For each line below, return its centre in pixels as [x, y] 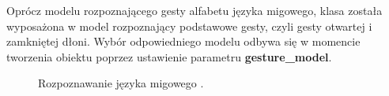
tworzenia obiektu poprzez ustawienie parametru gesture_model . [169, 56]
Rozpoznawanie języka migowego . [121, 83]
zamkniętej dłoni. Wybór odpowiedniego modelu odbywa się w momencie [183, 41]
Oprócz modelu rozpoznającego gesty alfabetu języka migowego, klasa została [194, 10]
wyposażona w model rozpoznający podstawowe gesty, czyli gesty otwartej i [189, 26]
